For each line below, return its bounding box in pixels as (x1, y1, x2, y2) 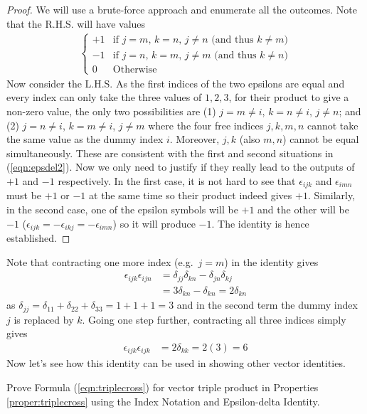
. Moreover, (169, 132, 220, 147)
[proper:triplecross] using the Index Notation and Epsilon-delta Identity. (6, 393, 320, 408)
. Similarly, (307, 188, 356, 203)
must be (6, 188, 42, 203)
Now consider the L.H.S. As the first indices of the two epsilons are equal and (6, 75, 345, 90)
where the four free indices (148, 117, 264, 132)
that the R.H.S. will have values (6, 16, 146, 31)
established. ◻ (6, 230, 70, 245)
